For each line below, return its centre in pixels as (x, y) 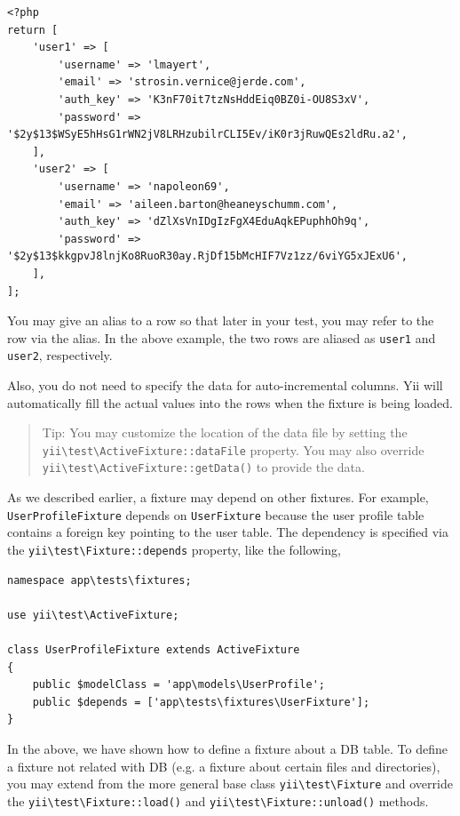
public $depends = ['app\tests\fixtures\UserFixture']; (201, 702)
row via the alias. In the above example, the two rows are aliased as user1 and (222, 337)
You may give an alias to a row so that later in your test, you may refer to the (221, 320)
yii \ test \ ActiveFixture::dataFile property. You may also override (233, 449)
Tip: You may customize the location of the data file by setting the (225, 432)
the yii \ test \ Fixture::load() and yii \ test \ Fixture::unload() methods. (218, 800)
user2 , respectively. (60, 355)
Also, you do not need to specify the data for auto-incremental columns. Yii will (225, 385)
